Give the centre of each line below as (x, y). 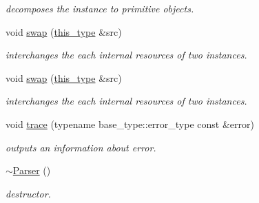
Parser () (32, 170)
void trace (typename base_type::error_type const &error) (130, 124)
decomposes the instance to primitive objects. (100, 8)
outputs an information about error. (81, 147)
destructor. (28, 193)
